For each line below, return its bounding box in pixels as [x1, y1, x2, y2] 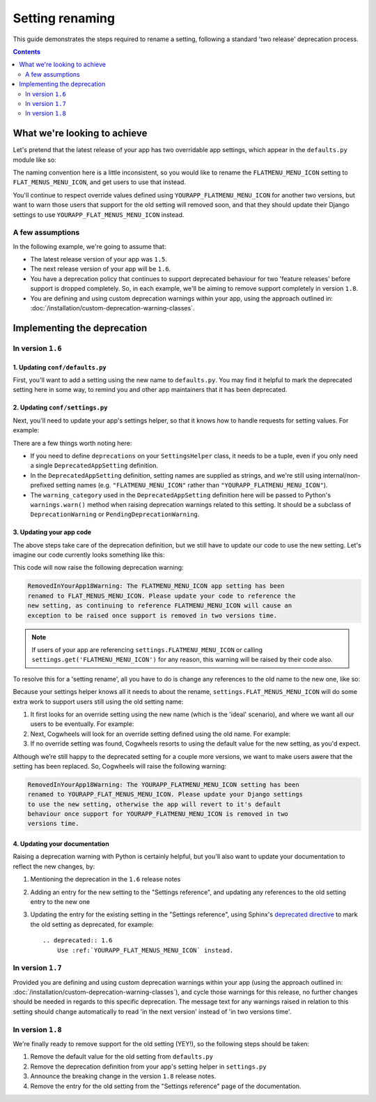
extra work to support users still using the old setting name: [13, 697, 184, 706]
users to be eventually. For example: [30, 720, 134, 728]
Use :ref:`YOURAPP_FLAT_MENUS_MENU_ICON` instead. [56, 946, 234, 954]
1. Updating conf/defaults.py [13, 363, 107, 371]
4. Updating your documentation [13, 840, 109, 848]
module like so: [13, 156, 57, 164]
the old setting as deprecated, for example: [30, 920, 155, 928]
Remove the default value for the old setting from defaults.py [30, 1052, 214, 1061]
